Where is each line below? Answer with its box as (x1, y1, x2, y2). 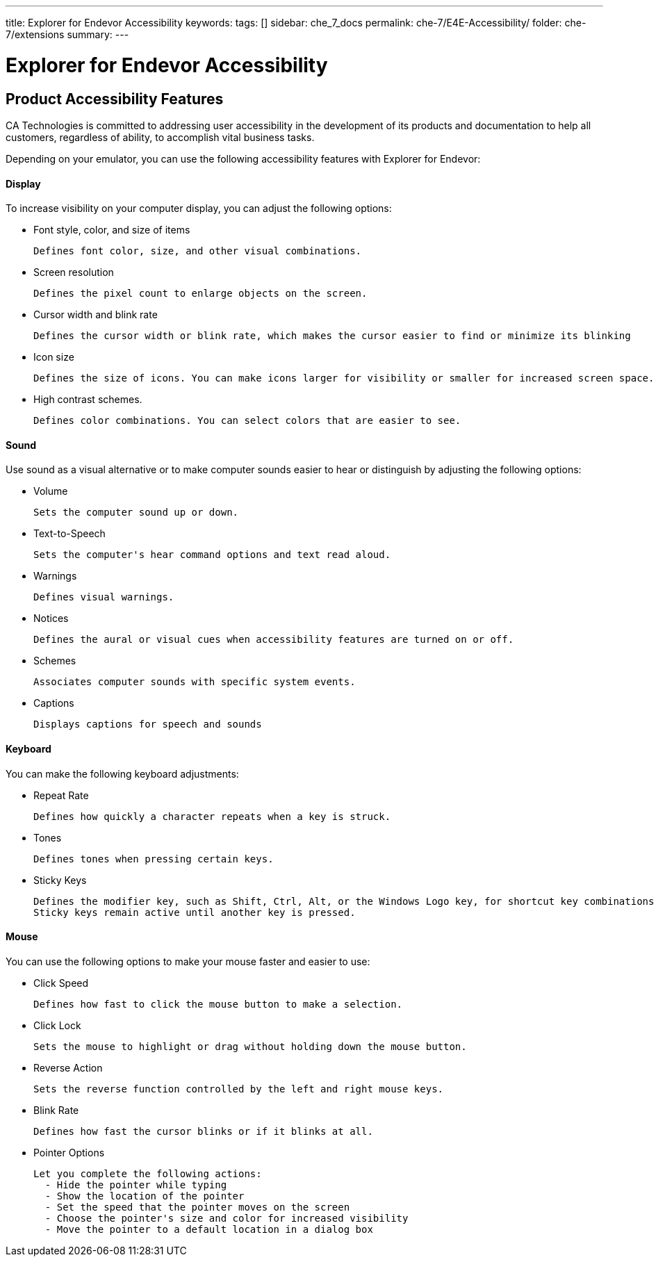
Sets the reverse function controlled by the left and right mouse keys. (33, 1083, 444, 1095)
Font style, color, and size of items (33, 224, 190, 236)
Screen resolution (33, 266, 114, 279)
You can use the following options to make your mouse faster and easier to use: (6, 955, 370, 967)
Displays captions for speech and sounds (33, 719, 262, 730)
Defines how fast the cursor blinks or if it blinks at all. (33, 1125, 373, 1137)
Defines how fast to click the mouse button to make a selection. (33, 998, 403, 1010)
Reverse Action (33, 1061, 103, 1074)
